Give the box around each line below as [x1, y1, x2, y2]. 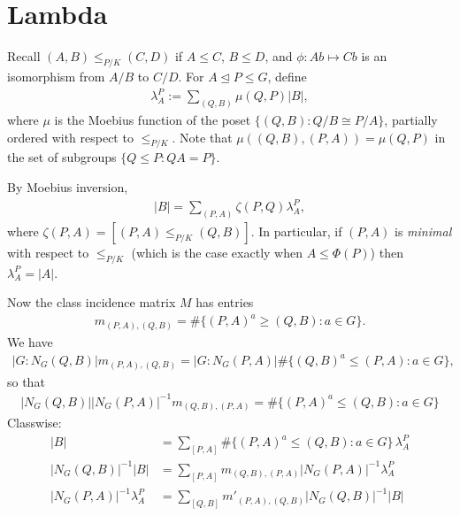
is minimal [395, 221, 452, 240]
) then [370, 243, 403, 261]
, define [267, 66, 307, 85]
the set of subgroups [7, 148, 117, 166]
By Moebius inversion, [7, 177, 128, 196]
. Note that [172, 127, 233, 146]
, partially [384, 110, 438, 128]
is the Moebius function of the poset [54, 110, 251, 128]
